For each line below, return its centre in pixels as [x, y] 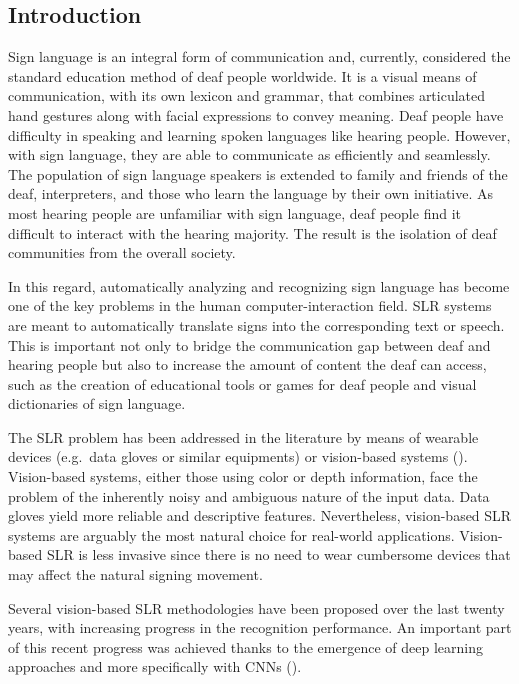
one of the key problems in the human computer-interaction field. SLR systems [250, 305]
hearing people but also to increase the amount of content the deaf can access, [247, 364]
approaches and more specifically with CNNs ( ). [155, 666]
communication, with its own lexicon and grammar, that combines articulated [247, 95]
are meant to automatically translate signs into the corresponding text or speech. [256, 324]
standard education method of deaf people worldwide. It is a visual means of [242, 75]
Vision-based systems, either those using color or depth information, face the [243, 476]
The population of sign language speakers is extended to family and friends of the [258, 173]
